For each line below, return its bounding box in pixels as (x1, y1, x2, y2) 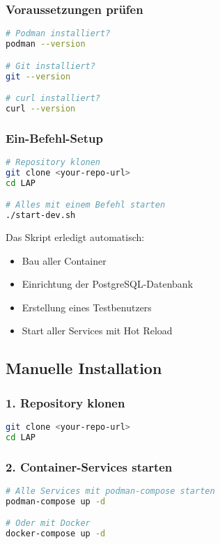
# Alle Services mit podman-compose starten (6, 485, 215, 496)
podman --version (6, 39, 86, 49)
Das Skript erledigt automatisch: (6, 230, 145, 244)
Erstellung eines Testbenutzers (22, 300, 152, 314)
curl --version (6, 103, 76, 114)
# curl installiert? (6, 93, 101, 104)
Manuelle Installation (6, 357, 162, 379)
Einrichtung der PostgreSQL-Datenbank (22, 277, 194, 291)
